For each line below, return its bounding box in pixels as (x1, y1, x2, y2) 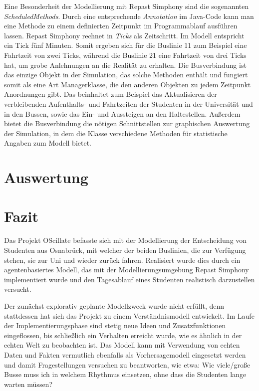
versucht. (4, 284, 31, 294)
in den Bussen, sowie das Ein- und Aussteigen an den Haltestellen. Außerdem (4, 108, 241, 119)
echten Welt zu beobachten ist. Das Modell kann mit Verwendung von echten (4, 340, 240, 350)
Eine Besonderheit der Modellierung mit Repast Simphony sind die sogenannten (4, 1, 249, 11)
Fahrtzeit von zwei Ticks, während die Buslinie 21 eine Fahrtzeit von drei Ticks (4, 49, 247, 60)
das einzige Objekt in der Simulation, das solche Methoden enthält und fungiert (4, 69, 248, 80)
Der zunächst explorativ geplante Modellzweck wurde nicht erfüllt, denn (4, 300, 225, 311)
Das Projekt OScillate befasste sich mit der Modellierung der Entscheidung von (4, 235, 247, 245)
